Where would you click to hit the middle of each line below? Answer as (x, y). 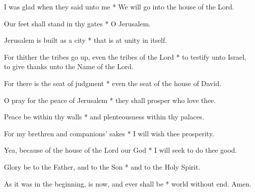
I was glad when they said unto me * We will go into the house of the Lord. (119, 6)
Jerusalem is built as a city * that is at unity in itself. (86, 40)
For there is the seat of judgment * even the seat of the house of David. (113, 83)
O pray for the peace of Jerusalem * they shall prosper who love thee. (110, 100)
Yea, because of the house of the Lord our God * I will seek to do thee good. (121, 150)
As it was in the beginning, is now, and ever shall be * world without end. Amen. (128, 183)
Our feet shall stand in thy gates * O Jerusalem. (77, 23)
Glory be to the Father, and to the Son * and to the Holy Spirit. (102, 166)
